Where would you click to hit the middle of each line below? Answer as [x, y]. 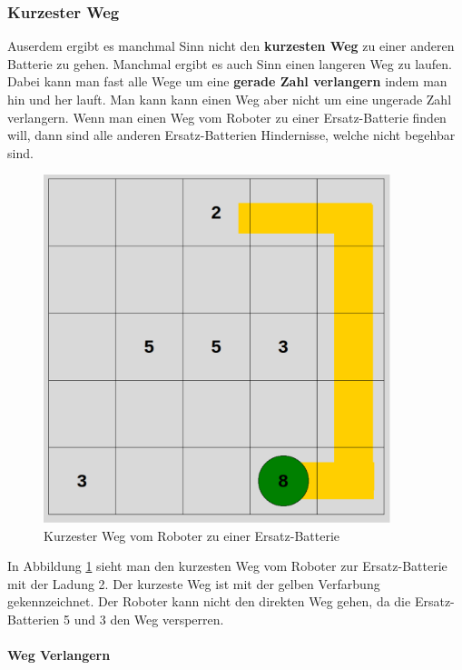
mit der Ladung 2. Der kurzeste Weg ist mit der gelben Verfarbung [194, 583]
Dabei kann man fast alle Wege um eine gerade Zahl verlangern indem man [227, 81]
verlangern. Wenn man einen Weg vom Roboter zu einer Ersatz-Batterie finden [227, 117]
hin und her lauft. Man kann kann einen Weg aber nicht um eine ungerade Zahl [230, 99]
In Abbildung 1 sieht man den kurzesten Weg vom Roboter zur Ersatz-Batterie [227, 566]
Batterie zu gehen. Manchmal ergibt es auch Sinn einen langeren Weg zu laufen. [230, 63]
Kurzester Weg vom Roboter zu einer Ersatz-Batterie [192, 535]
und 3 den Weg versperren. [149, 620]
